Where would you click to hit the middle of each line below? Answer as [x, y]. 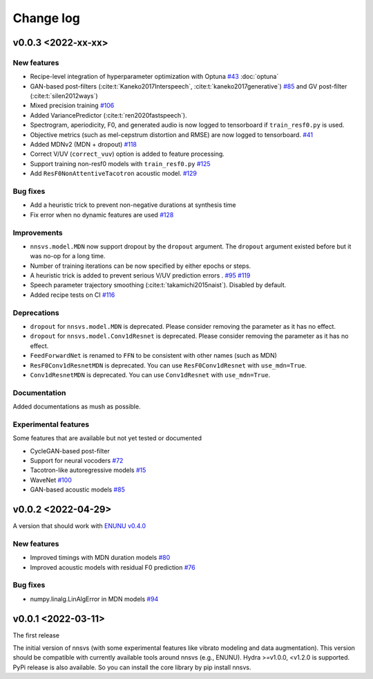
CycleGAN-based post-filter [70, 451]
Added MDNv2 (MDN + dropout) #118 [84, 145]
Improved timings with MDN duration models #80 [100, 558]
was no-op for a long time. [68, 256]
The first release [36, 635]
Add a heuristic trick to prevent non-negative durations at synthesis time [133, 205]
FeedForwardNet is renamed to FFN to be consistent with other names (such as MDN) [154, 356]
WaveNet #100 [51, 480]
